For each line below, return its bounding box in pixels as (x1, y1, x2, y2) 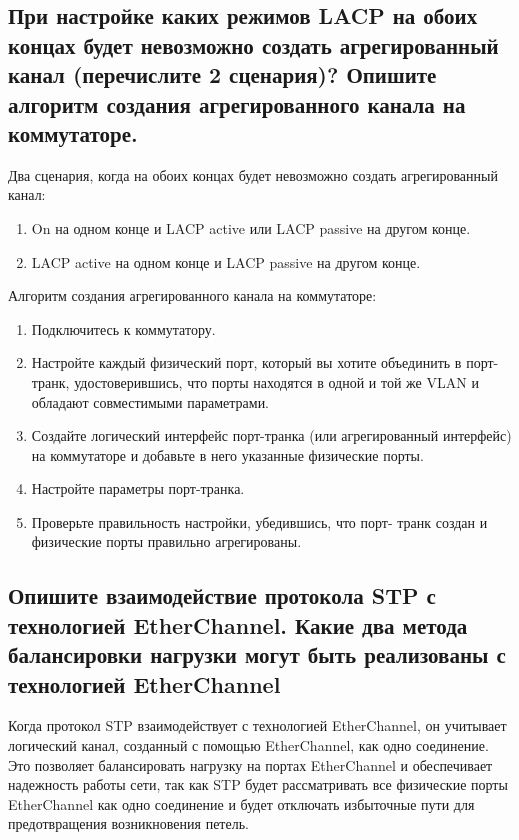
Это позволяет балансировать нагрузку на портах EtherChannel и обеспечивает (8, 754, 493, 775)
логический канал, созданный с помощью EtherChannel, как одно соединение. (8, 735, 489, 756)
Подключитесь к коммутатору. (31, 318, 216, 339)
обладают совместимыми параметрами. (31, 391, 270, 412)
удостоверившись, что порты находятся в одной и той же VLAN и (74, 371, 479, 392)
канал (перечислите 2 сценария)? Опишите (8, 59, 437, 90)
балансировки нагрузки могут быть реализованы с (8, 639, 506, 670)
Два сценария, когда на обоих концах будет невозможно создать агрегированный (8, 164, 498, 185)
